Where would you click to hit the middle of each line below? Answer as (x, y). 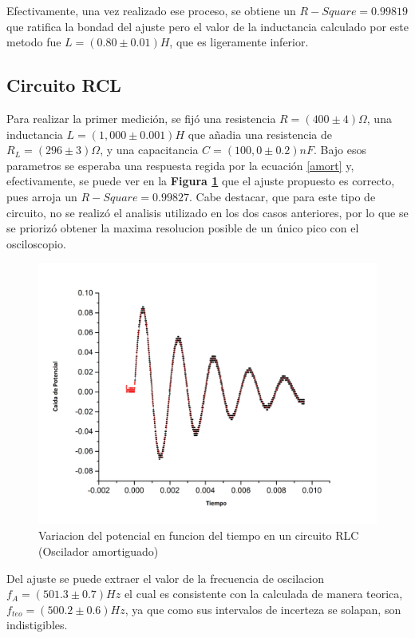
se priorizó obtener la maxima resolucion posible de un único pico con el (183, 228)
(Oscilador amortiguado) (99, 551)
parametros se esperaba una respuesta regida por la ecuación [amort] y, (180, 165)
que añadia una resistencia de (260, 134)
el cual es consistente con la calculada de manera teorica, (263, 594)
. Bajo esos (340, 150)
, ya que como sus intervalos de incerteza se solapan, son (263, 609)
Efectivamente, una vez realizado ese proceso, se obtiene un (151, 10)
